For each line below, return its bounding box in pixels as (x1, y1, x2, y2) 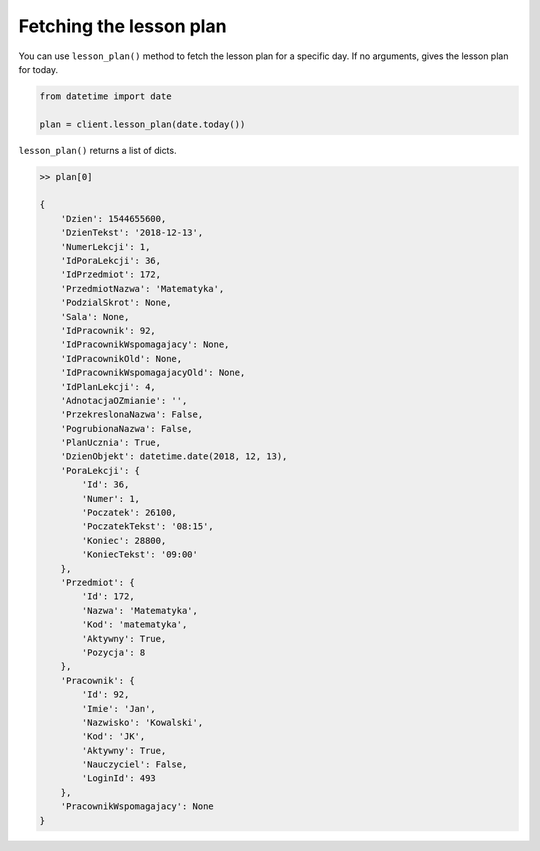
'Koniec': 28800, (81, 535, 167, 546)
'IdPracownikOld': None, (60, 353, 183, 364)
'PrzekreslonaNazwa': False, (60, 409, 204, 420)
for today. (18, 63, 59, 75)
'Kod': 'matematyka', (81, 619, 188, 630)
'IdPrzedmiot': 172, (60, 269, 162, 280)
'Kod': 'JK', (81, 731, 146, 742)
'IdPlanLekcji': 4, (60, 381, 157, 392)
